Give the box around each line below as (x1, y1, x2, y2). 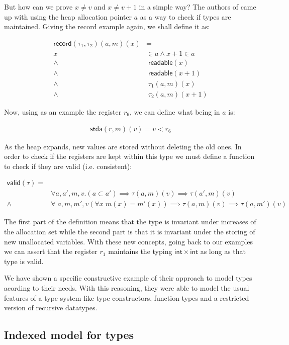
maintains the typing (108, 246, 172, 256)
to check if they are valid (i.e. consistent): (4, 160, 132, 171)
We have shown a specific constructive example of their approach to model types (4, 273, 252, 283)
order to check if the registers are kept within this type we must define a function (4, 151, 255, 161)
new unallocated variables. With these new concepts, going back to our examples (4, 236, 253, 246)
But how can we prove (4, 2, 73, 12)
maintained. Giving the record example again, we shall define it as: (4, 21, 210, 32)
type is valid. (4, 255, 44, 266)
